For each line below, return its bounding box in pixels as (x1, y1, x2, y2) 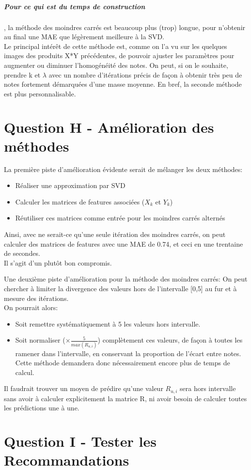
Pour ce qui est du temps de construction (4, 1, 145, 11)
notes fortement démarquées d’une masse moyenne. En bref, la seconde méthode (4, 79, 242, 89)
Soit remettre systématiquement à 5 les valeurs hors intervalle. (15, 318, 201, 329)
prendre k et (4, 69, 41, 79)
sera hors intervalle (180, 383, 236, 393)
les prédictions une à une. (4, 403, 79, 413)
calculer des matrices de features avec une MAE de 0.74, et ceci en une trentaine (4, 238, 243, 249)
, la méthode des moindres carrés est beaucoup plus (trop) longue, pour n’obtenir (4, 22, 246, 32)
